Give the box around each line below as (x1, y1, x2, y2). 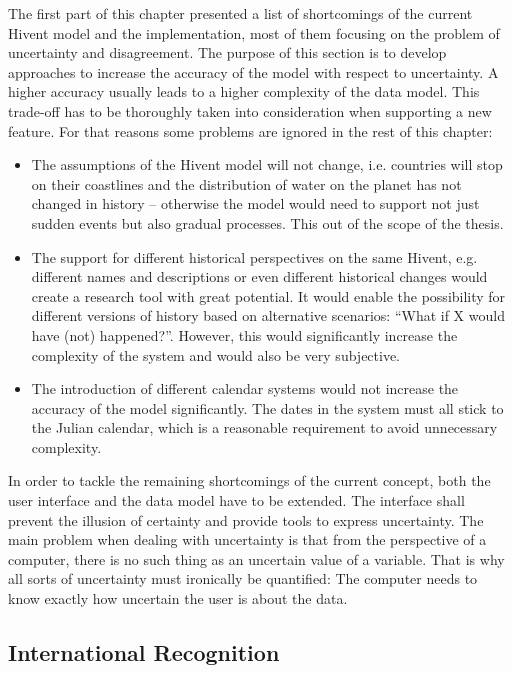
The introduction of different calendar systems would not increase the (31, 378, 459, 399)
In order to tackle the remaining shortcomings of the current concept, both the (8, 470, 491, 491)
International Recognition (8, 637, 280, 668)
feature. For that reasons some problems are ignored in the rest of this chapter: (8, 120, 493, 141)
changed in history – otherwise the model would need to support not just (31, 193, 480, 214)
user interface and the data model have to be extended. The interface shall (8, 490, 465, 511)
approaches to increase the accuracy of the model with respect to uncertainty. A (8, 61, 499, 82)
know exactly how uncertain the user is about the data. (8, 588, 348, 609)
